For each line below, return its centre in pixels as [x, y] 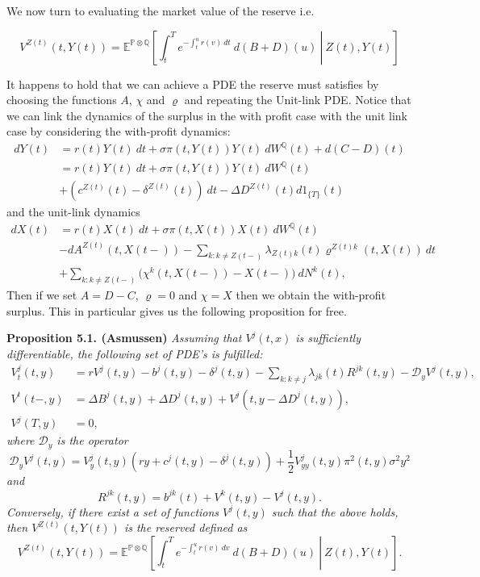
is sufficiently [328, 338]
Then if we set [42, 294]
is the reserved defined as [186, 527]
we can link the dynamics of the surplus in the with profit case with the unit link [207, 115]
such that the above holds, [335, 511]
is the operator [92, 440]
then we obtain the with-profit [311, 294]
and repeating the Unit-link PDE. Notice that [298, 100]
